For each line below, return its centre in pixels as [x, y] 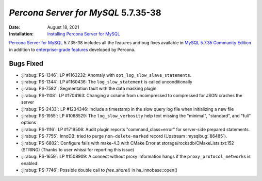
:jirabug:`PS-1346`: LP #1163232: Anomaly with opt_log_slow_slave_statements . [106, 75]
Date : [15, 27]
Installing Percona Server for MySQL [84, 33]
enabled [29, 163]
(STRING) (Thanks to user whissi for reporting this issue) [78, 149]
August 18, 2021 [63, 27]
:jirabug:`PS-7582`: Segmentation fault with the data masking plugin [89, 89]
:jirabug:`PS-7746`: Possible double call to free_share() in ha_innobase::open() [99, 170]
